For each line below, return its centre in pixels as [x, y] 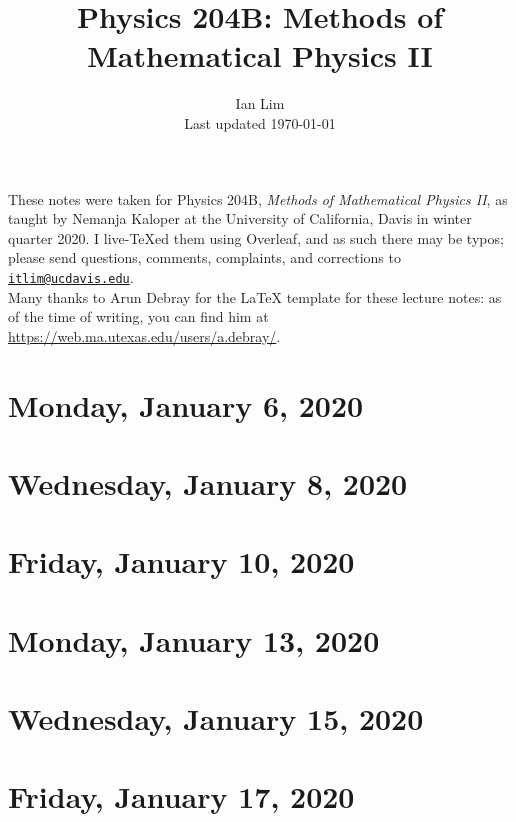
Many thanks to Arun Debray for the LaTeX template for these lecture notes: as [255, 296]
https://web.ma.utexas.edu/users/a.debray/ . [144, 335]
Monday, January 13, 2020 [194, 639]
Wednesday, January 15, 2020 [216, 718]
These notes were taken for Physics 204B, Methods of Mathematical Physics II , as [258, 198]
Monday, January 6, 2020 [186, 404]
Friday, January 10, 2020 [181, 561]
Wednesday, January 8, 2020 [208, 482]
